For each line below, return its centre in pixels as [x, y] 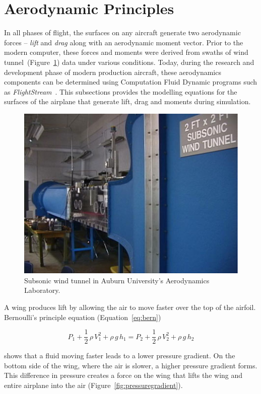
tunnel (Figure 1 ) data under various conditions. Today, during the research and [129, 62]
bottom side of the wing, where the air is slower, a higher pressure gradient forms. [131, 365]
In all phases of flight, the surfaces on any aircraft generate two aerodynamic [122, 32]
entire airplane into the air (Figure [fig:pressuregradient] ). [93, 385]
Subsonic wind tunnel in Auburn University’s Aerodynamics [117, 280]
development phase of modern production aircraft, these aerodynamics [113, 72]
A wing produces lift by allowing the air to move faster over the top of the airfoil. [130, 307]
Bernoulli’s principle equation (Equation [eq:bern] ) [83, 317]
